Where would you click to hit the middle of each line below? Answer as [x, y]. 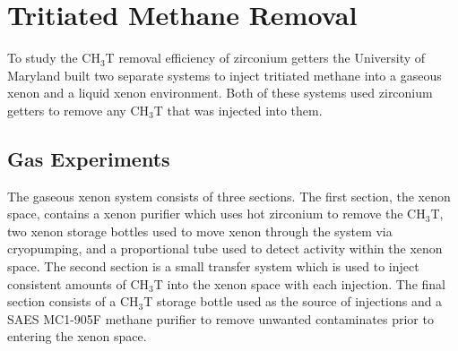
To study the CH [54, 58]
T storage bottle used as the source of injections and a [293, 301]
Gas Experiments [89, 158]
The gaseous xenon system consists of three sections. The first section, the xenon [229, 196]
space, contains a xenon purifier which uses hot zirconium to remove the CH [216, 214]
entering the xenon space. [77, 336]
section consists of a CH [73, 301]
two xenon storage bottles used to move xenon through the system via [200, 231]
